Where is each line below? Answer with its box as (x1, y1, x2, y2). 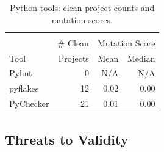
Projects (58, 51, 89, 64)
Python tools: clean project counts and (10, 1, 155, 13)
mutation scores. (51, 13, 113, 26)
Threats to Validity (5, 129, 129, 148)
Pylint (9, 67, 32, 79)
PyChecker (9, 97, 49, 110)
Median (127, 51, 155, 64)
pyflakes (9, 82, 39, 95)
